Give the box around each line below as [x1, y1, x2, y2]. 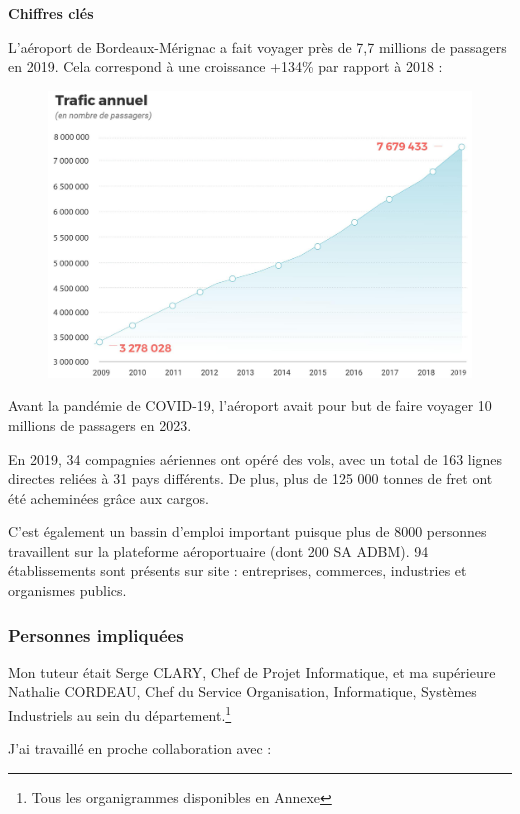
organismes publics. [8, 580, 127, 601]
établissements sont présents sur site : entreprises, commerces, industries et [8, 560, 467, 581]
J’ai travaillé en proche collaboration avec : [8, 738, 272, 759]
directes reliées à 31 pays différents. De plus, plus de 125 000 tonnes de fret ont [8, 468, 493, 489]
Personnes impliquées [8, 622, 184, 647]
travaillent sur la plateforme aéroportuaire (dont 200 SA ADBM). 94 [8, 540, 429, 561]
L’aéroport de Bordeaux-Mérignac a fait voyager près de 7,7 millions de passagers [8, 36, 507, 57]
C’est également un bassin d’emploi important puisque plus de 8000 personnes [8, 521, 487, 542]
